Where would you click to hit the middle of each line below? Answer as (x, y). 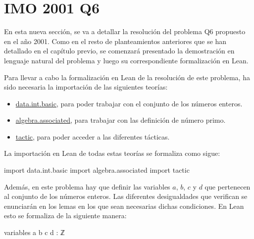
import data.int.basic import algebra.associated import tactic (97, 170)
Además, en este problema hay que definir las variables (87, 186)
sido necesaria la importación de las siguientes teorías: (86, 87)
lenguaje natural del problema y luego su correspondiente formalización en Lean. (126, 60)
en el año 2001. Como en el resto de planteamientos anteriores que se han (115, 41)
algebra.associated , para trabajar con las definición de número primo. (121, 120)
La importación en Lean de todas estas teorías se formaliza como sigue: (112, 153)
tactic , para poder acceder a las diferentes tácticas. (93, 136)
